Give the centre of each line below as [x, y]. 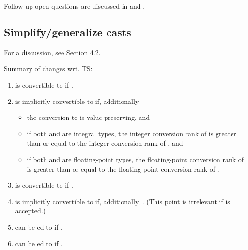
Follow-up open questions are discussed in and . [75, 6]
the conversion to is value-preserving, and [88, 117]
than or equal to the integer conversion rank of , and [105, 143]
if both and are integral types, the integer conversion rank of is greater [132, 133]
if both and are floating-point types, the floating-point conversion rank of [135, 159]
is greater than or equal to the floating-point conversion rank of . [123, 169]
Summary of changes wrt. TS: [48, 68]
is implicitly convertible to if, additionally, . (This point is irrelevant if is [123, 201]
